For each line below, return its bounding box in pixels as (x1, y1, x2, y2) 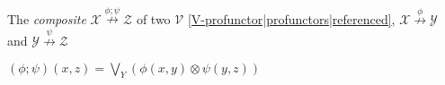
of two (136, 10, 171, 29)
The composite (7, 10, 86, 29)
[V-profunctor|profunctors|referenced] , (187, 10, 396, 29)
